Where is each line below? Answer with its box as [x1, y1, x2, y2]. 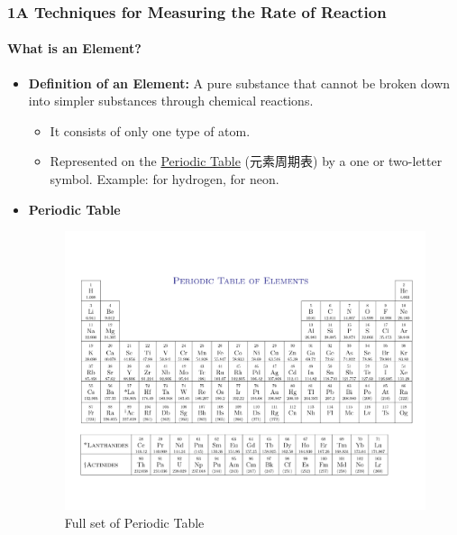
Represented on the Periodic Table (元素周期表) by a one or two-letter [50, 152, 443, 171]
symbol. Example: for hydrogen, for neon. [50, 170, 279, 189]
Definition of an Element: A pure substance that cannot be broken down [28, 73, 451, 92]
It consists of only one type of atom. [50, 121, 251, 140]
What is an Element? [7, 39, 142, 58]
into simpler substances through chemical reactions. [28, 91, 314, 110]
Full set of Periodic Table [64, 512, 205, 531]
